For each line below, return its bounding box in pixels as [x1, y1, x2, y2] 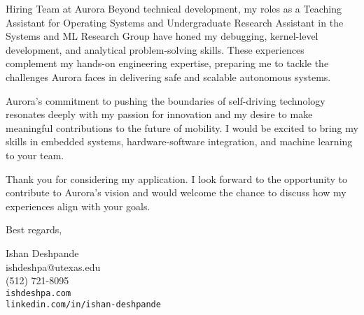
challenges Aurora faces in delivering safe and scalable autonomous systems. [6, 69, 331, 84]
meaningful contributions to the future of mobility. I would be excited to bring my [6, 120, 358, 135]
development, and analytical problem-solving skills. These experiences [6, 42, 304, 57]
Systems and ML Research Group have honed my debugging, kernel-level [6, 29, 318, 43]
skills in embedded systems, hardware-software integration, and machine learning [6, 134, 353, 149]
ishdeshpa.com [6, 288, 71, 298]
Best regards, [6, 222, 62, 237]
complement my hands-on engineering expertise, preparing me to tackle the [6, 56, 329, 71]
